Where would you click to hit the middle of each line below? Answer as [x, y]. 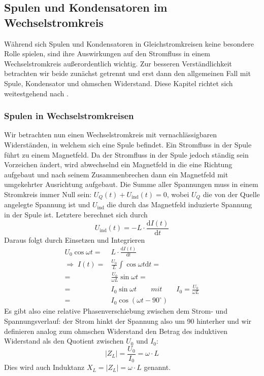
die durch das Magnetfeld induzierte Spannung [179, 204]
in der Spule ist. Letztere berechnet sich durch [76, 214]
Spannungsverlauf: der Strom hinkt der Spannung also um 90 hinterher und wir [128, 321]
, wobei [178, 194]
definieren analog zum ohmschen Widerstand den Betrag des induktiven [116, 331]
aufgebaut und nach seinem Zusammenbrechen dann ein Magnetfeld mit [116, 174]
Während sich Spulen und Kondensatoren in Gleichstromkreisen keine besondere [129, 43]
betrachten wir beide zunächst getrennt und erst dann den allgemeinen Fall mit [127, 73]
